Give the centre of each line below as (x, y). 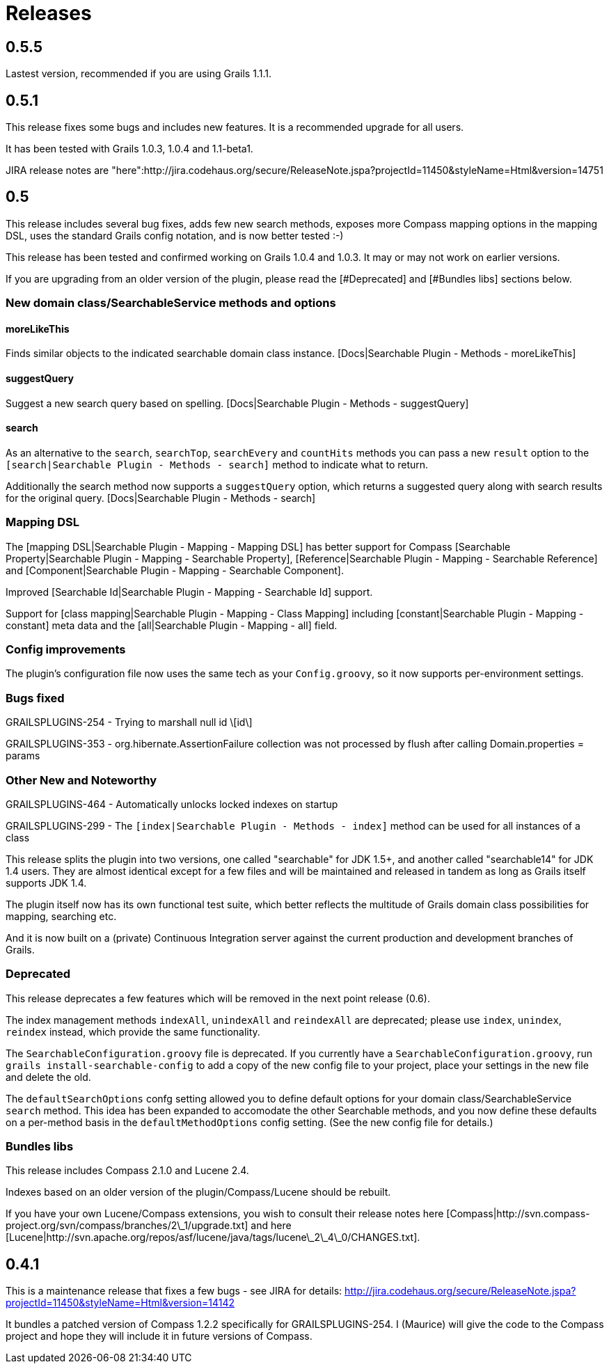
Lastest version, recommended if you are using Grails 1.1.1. (139, 74)
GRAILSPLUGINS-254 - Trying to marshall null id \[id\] (129, 722)
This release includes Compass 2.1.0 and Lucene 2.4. (127, 1171)
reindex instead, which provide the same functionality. (133, 1031)
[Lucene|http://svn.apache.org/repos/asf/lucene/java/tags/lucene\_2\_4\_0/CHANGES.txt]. (213, 1237)
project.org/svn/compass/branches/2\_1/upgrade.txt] (127, 1226)
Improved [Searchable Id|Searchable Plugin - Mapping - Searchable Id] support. (189, 592)
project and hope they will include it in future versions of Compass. (159, 1336)
